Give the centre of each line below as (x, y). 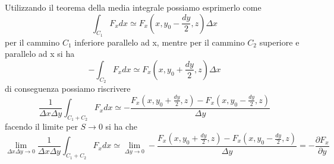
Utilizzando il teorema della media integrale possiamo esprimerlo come (133, 7)
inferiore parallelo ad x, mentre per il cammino (160, 42)
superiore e (279, 42)
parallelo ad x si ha (40, 54)
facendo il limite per (41, 126)
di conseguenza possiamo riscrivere (68, 89)
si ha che (121, 126)
